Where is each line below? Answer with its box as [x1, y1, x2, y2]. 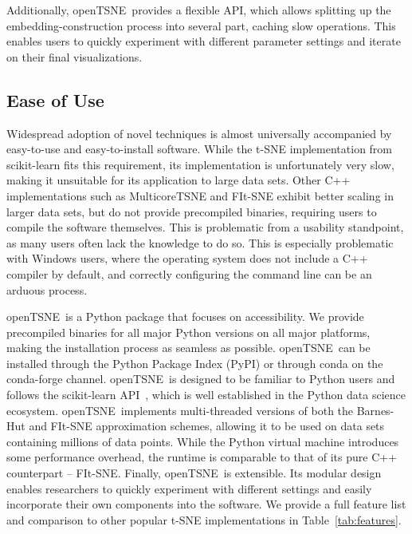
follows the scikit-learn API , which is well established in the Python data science [6, 386, 406, 403]
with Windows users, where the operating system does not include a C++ [6, 250, 368, 267]
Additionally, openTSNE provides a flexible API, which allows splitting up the [6, 2, 391, 18]
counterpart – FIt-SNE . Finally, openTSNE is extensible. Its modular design [6, 465, 382, 481]
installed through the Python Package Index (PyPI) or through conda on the [6, 354, 383, 371]
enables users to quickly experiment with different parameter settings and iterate [6, 33, 401, 49]
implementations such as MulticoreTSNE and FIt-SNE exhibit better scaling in [6, 187, 394, 204]
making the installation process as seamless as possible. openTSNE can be [6, 339, 371, 356]
